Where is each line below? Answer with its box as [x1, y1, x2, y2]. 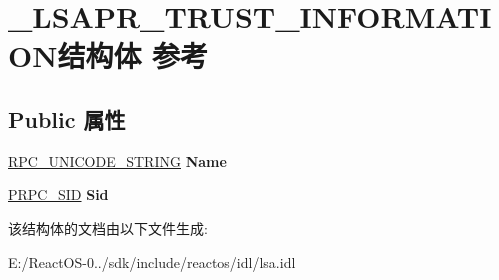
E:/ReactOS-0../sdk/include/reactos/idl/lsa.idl [8, 251, 296, 272]
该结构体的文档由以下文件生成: [8, 217, 208, 238]
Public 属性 [8, 103, 126, 134]
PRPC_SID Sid [8, 184, 109, 205]
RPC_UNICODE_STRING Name [8, 150, 227, 171]
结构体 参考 [57, 35, 209, 76]
